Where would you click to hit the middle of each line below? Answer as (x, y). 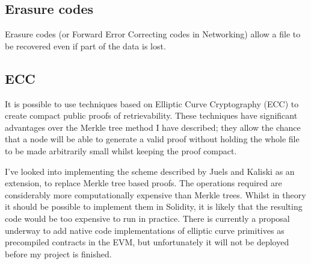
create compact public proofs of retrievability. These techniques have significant (151, 115)
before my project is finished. (58, 253)
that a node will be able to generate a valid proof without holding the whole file (152, 139)
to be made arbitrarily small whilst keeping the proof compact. (121, 150)
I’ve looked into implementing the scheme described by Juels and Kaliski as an (150, 171)
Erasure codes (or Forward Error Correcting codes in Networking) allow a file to (153, 34)
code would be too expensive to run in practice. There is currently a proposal (147, 218)
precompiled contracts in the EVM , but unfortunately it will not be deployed (147, 242)
